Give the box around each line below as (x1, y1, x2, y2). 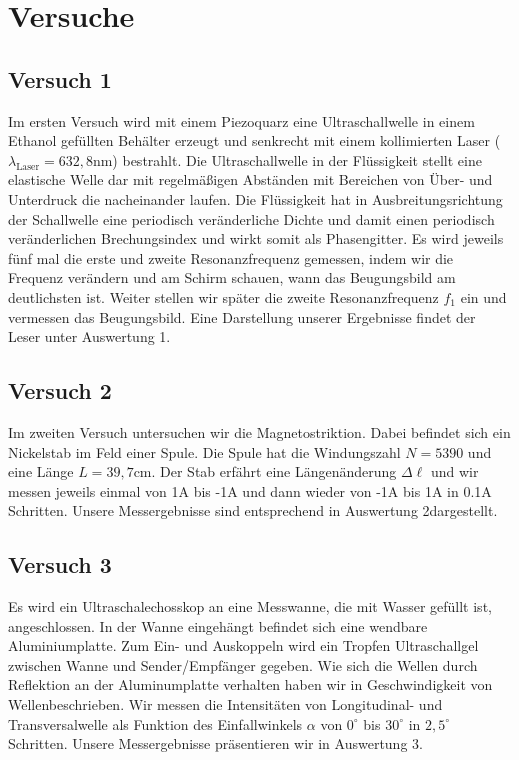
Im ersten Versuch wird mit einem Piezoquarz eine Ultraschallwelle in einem (8, 110, 475, 131)
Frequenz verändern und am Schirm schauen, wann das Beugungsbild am (8, 267, 456, 288)
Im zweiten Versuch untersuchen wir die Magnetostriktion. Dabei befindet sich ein (8, 421, 511, 442)
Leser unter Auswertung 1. (8, 326, 171, 347)
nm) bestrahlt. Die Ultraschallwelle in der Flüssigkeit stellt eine (92, 149, 482, 170)
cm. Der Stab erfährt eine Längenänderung (133, 461, 397, 482)
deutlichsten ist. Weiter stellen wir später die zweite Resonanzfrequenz (8, 286, 439, 307)
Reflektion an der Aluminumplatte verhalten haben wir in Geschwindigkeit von (8, 674, 493, 695)
